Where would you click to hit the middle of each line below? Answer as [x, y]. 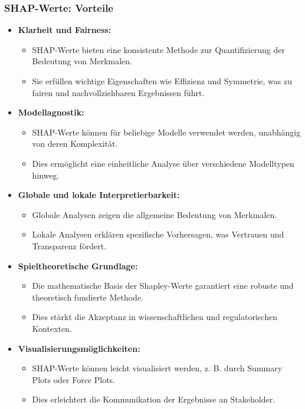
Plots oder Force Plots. [74, 379]
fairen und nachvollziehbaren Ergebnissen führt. [118, 92]
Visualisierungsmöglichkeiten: [79, 348]
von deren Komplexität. [75, 144]
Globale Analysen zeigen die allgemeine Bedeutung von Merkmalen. [155, 214]
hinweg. [46, 175]
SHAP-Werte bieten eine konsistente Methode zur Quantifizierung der [158, 49]
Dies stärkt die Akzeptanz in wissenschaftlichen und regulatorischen [155, 317]
